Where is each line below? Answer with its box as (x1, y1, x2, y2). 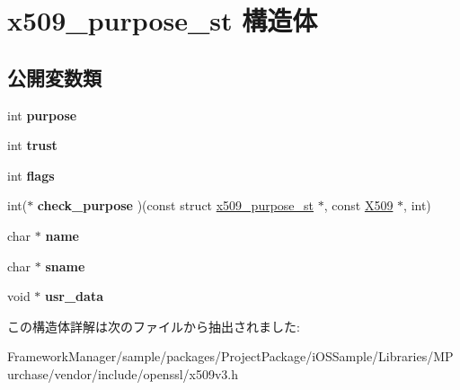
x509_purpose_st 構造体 (7, 2, 318, 39)
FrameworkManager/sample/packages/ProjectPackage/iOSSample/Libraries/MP (7, 347, 454, 366)
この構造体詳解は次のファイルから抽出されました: (7, 316, 300, 335)
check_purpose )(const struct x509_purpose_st (37, 196, 314, 215)
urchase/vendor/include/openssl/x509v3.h (7, 364, 239, 383)
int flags (7, 165, 55, 184)
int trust (7, 136, 57, 155)
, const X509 (323, 196, 394, 215)
